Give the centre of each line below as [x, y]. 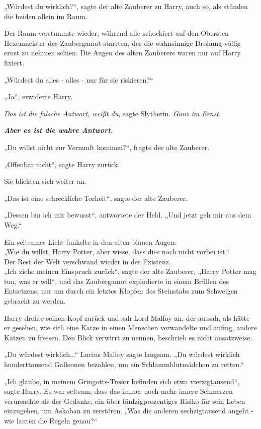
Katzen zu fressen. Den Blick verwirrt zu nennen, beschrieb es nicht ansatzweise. [128, 337]
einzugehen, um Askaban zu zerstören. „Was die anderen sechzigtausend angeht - [129, 411]
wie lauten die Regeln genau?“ [51, 420]
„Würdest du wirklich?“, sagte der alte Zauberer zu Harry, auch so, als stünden [126, 6]
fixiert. [14, 62]
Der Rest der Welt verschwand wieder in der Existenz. [88, 261]
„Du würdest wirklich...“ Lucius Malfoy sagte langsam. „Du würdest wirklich [122, 354]
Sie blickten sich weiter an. [45, 181]
